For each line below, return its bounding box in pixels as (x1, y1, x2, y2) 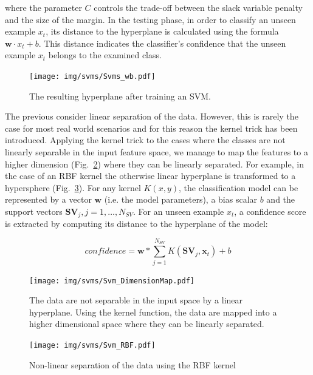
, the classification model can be (179, 181, 298, 194)
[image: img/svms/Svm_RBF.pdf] (29, 340, 156, 350)
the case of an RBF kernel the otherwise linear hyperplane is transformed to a (5, 169, 296, 182)
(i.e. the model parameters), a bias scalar (104, 193, 258, 206)
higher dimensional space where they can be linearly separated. (29, 317, 264, 330)
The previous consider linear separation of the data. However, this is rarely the (5, 110, 298, 123)
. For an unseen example (132, 204, 224, 217)
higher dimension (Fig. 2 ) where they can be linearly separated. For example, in (5, 157, 304, 170)
